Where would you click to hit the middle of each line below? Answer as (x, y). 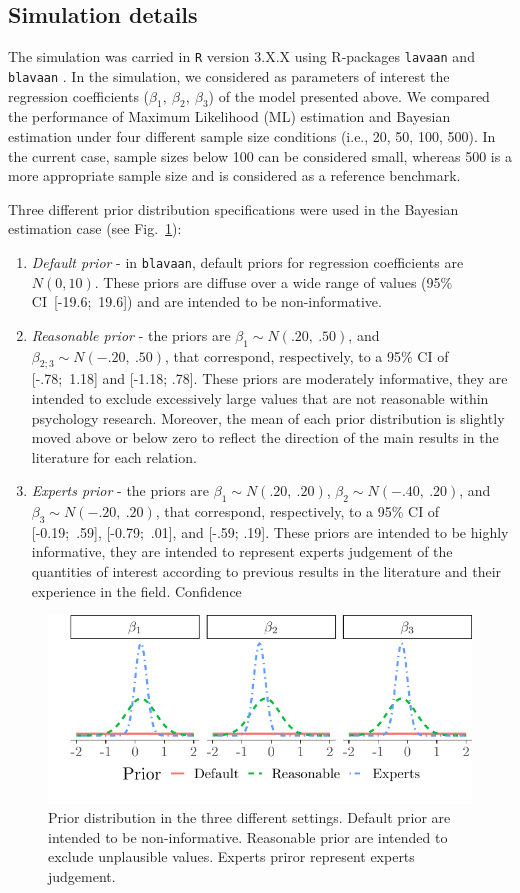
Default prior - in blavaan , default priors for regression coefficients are (247, 261)
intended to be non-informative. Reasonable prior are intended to (248, 836)
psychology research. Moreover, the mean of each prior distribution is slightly (268, 417)
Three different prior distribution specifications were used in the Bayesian (233, 208)
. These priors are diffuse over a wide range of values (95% (273, 281)
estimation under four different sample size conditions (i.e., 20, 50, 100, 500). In (252, 135)
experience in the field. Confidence (136, 590)
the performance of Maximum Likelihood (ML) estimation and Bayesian (229, 116)
